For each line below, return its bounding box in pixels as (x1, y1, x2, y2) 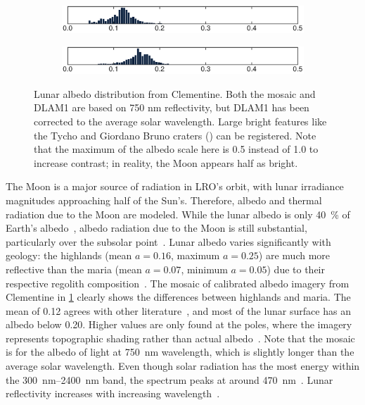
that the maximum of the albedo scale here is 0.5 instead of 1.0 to (34, 142, 319, 156)
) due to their (267, 261, 326, 276)
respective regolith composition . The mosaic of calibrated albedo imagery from (6, 275, 350, 290)
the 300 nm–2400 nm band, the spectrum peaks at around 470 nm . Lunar (6, 372, 333, 387)
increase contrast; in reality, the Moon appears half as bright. (34, 155, 298, 170)
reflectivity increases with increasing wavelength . (6, 386, 220, 401)
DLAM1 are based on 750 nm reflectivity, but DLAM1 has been (34, 100, 309, 115)
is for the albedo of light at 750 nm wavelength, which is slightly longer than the (6, 344, 354, 359)
